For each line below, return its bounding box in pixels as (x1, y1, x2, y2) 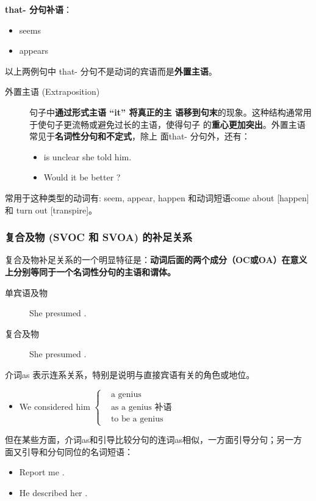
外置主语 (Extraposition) (5, 85, 100, 98)
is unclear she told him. (43, 150, 132, 163)
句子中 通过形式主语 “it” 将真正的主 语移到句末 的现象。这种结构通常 (29, 105, 303, 118)
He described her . (19, 486, 88, 499)
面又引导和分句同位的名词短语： (5, 445, 133, 458)
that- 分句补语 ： (5, 3, 73, 15)
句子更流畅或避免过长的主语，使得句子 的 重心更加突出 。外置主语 (46, 117, 306, 130)
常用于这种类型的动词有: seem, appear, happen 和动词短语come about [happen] (5, 191, 309, 204)
